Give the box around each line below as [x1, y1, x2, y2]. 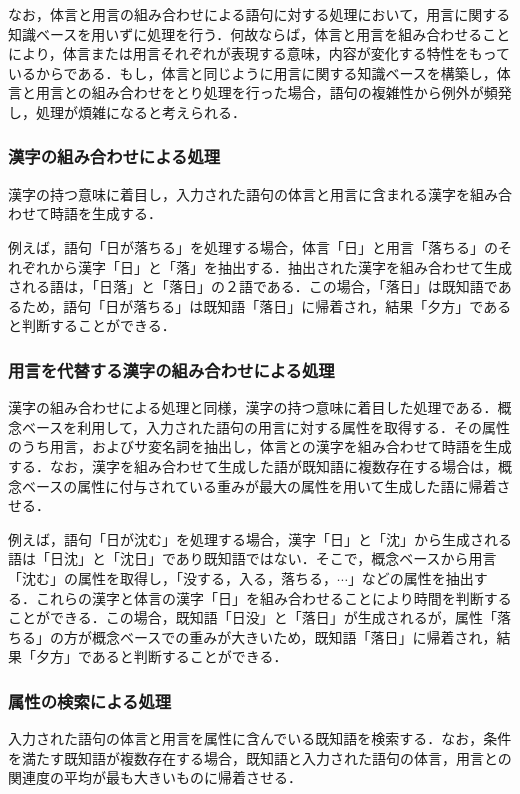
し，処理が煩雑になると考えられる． [8, 101, 246, 122]
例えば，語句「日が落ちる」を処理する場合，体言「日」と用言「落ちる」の [8, 236, 498, 257]
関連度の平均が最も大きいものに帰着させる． [8, 767, 302, 788]
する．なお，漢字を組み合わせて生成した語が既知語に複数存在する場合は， [8, 455, 498, 476]
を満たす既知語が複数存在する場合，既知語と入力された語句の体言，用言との [8, 747, 512, 768]
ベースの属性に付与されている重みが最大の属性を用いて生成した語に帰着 [21, 475, 497, 496]
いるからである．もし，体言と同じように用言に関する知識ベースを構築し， [8, 62, 497, 83]
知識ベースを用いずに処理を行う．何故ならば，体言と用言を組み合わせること [8, 23, 511, 44]
